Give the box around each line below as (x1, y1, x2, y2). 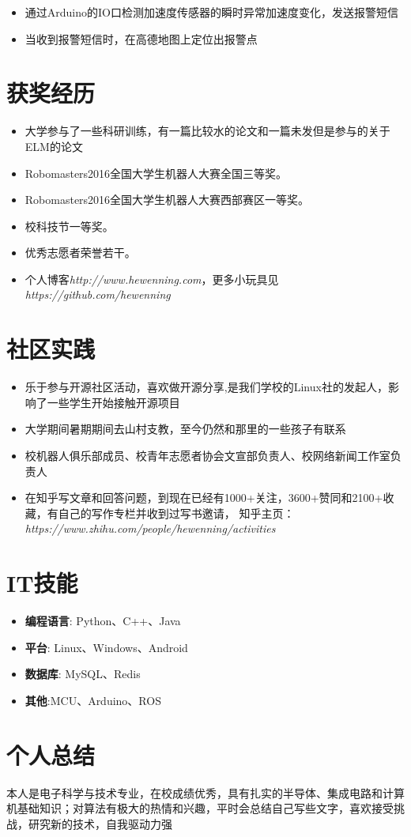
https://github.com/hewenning (25, 286, 171, 303)
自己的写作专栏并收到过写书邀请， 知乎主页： (58, 504, 295, 521)
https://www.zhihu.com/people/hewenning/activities (25, 520, 276, 537)
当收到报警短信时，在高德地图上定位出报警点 (25, 30, 258, 47)
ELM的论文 (25, 138, 83, 154)
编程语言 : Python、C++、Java (25, 613, 181, 629)
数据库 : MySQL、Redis (25, 665, 141, 682)
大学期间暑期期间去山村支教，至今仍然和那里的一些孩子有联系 (25, 420, 346, 437)
